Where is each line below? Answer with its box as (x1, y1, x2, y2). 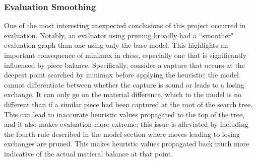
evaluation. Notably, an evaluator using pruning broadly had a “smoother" (4, 30, 234, 40)
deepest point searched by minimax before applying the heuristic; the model (4, 69, 239, 80)
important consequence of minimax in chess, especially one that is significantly (4, 50, 247, 60)
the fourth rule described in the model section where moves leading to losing (4, 128, 240, 139)
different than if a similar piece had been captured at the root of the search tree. (4, 99, 253, 109)
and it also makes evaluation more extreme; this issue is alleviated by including (4, 119, 248, 129)
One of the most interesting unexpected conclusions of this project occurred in (4, 20, 246, 31)
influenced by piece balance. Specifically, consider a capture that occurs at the (4, 59, 245, 70)
